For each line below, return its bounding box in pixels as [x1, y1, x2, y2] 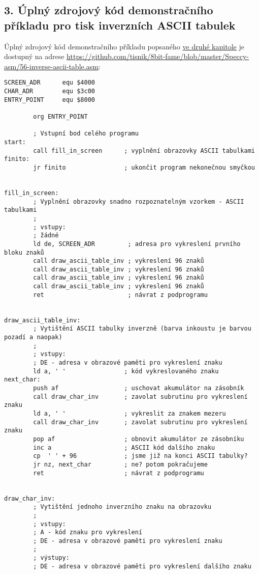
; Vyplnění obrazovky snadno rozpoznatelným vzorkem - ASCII [33, 198, 244, 205]
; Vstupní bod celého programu [33, 130, 139, 138]
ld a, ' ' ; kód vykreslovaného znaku [33, 367, 219, 375]
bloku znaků [4, 249, 44, 256]
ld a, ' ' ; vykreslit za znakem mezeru [33, 409, 226, 417]
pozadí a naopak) [4, 334, 62, 341]
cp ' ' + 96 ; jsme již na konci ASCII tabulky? [33, 452, 248, 460]
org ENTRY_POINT [33, 113, 88, 120]
